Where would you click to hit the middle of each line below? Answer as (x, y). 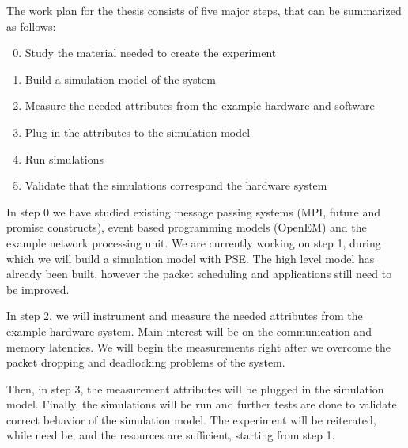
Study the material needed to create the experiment (151, 53)
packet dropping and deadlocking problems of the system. (146, 362)
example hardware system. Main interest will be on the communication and (189, 331)
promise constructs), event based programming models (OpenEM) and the (187, 227)
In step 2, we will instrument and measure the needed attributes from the (185, 316)
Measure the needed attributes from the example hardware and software (200, 105)
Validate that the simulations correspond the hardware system (176, 185)
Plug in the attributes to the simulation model (138, 132)
